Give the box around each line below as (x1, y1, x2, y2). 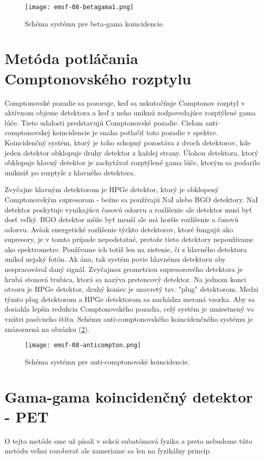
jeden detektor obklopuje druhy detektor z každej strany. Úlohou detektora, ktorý (5, 147, 258, 158)
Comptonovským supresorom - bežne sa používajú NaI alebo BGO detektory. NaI (5, 194, 258, 204)
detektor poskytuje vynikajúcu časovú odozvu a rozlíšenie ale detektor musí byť (5, 204, 252, 215)
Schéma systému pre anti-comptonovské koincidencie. (25, 356, 190, 366)
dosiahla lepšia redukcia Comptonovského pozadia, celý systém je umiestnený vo (5, 303, 254, 314)
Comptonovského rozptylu (5, 68, 192, 88)
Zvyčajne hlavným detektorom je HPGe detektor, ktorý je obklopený (5, 184, 219, 195)
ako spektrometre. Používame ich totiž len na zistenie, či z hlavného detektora (5, 243, 247, 254)
